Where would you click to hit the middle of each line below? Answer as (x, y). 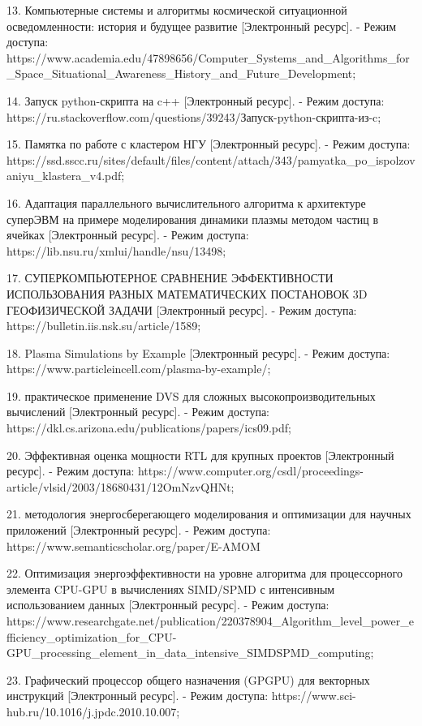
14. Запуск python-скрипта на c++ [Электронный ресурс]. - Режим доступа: (196, 100)
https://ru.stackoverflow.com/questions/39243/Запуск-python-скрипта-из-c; (194, 116)
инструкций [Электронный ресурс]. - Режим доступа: (138, 696)
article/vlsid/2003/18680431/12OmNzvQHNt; (121, 486)
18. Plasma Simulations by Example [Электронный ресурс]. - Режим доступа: (198, 352)
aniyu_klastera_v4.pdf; (66, 176)
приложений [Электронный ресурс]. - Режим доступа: (139, 530)
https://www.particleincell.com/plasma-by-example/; (139, 369)
